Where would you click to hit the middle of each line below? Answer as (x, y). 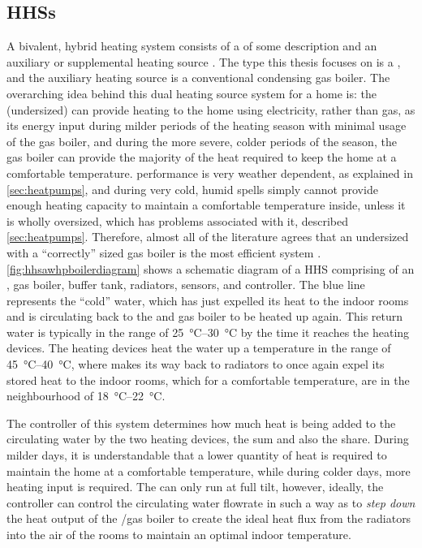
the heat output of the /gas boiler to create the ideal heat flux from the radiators (209, 518)
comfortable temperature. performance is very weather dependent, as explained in (210, 173)
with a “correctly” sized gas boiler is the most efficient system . (164, 252)
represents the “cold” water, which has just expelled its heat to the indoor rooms (208, 300)
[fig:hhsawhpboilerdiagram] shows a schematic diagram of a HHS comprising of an (211, 268)
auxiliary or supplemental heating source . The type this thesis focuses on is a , (204, 61)
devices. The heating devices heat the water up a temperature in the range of (199, 348)
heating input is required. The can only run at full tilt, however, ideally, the (195, 487)
